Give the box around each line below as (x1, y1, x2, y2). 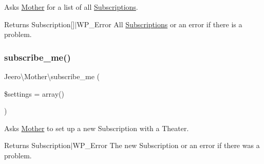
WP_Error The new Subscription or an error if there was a (72, 140, 260, 151)
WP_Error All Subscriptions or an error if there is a (77, 19, 242, 29)
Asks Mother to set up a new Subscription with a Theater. (4, 122, 189, 133)
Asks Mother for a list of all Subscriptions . (4, 2, 138, 12)
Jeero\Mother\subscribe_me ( (4, 71, 100, 81)
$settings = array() (4, 88, 64, 99)
